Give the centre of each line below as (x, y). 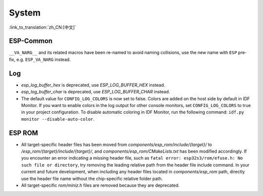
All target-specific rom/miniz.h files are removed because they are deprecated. (100, 185)
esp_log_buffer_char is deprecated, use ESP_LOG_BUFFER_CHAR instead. (95, 92)
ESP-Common (31, 41)
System (25, 13)
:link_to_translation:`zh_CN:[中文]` (43, 27)
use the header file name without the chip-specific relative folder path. (92, 178)
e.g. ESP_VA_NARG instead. (43, 59)
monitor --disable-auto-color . (58, 119)
